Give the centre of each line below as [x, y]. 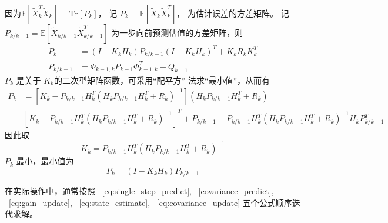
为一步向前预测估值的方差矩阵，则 [177, 32]
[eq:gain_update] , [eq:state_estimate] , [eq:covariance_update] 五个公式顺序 [150, 202]
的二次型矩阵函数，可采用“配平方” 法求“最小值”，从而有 [162, 80]
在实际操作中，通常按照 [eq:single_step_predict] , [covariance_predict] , [139, 191]
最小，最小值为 [45, 161]
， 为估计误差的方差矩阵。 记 [233, 13]
